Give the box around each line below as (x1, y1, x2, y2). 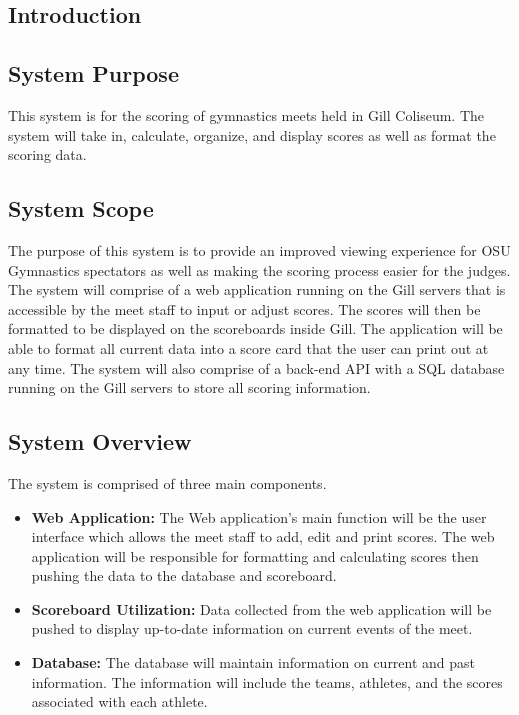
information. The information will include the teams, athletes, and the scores (31, 671, 503, 692)
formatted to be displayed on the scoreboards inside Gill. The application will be (8, 318, 503, 339)
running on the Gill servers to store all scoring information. (8, 377, 371, 398)
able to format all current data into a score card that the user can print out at (8, 337, 489, 358)
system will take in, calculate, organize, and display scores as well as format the (8, 124, 496, 145)
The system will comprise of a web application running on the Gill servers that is (8, 279, 506, 300)
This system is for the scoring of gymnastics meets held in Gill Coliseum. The (8, 104, 485, 125)
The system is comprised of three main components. (8, 472, 327, 493)
